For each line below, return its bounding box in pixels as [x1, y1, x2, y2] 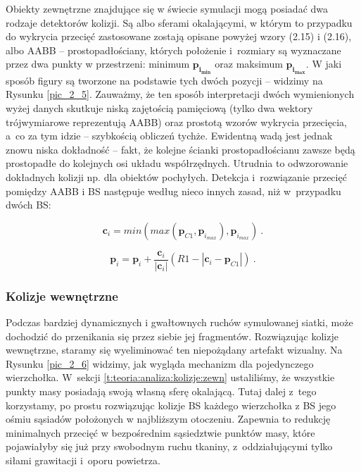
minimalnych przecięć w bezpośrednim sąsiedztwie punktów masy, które [6, 425, 315, 440]
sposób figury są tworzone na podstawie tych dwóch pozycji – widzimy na [6, 73, 323, 87]
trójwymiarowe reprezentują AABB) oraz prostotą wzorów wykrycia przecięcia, [6, 114, 347, 129]
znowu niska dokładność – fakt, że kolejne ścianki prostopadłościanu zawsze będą [6, 142, 355, 156]
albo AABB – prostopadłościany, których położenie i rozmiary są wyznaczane [6, 42, 341, 57]
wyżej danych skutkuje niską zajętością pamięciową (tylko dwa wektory [6, 101, 313, 115]
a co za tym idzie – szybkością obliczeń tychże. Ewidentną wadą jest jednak [6, 128, 333, 143]
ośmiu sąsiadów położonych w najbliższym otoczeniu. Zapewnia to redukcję [6, 411, 331, 426]
